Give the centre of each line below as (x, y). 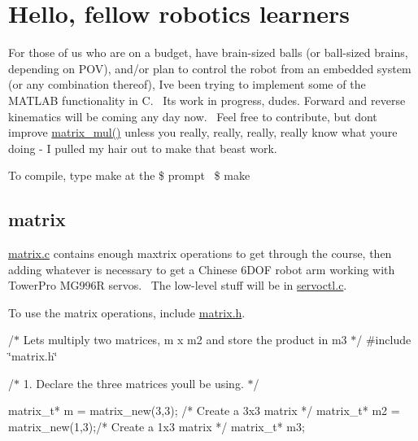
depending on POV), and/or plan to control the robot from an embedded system (210, 68)
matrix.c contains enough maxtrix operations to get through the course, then (200, 253)
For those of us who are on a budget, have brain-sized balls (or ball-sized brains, (208, 52)
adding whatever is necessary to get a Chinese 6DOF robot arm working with (202, 269)
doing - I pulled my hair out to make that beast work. (143, 148)
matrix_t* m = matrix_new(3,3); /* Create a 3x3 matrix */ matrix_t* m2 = (204, 410)
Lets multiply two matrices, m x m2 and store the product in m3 (185, 340)
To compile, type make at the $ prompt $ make (129, 175)
